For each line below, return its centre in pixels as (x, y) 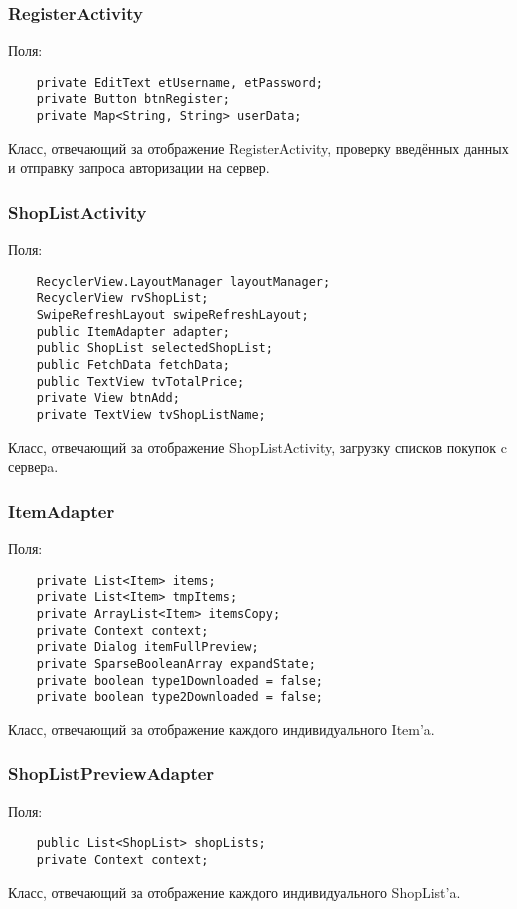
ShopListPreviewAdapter (111, 773)
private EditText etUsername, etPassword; (179, 82)
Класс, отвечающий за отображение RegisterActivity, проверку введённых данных (258, 147)
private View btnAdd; (108, 398)
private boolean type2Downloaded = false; (179, 697)
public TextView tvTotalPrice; (140, 381)
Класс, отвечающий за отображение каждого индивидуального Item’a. (221, 728)
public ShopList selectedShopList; (154, 348)
